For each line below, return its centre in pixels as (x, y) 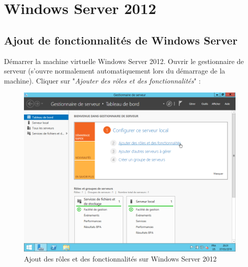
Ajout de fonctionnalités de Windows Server (121, 40)
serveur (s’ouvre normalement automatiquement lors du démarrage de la (115, 71)
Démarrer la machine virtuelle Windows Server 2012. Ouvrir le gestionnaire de (124, 61)
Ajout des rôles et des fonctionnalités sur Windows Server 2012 (120, 258)
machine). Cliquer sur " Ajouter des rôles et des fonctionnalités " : (103, 80)
